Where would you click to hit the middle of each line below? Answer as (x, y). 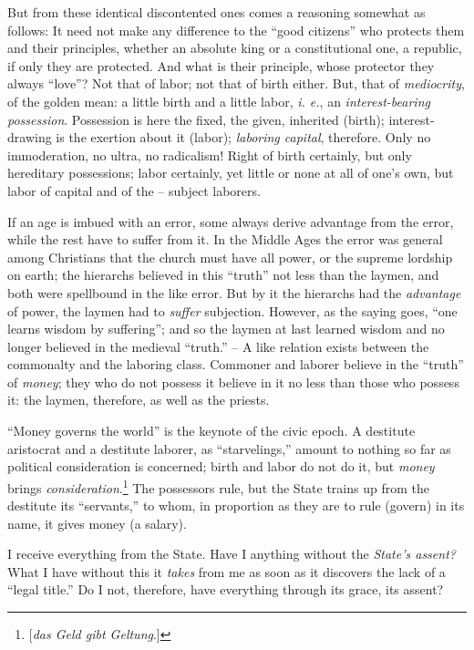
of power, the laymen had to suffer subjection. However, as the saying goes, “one (232, 310)
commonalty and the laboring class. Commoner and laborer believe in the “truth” (236, 364)
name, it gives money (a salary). (97, 523)
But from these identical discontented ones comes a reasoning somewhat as (216, 12)
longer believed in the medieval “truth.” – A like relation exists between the (218, 346)
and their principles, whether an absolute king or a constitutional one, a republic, (235, 48)
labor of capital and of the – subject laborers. (134, 190)
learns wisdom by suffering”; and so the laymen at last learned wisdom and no (226, 329)
